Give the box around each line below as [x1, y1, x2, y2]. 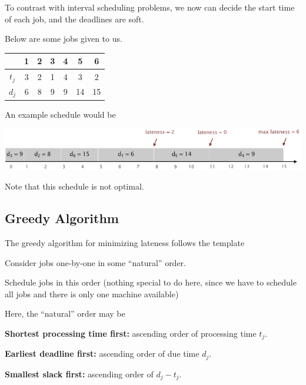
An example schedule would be [5, 108, 116, 120]
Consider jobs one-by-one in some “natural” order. [5, 256, 186, 268]
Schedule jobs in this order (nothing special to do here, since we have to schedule [5, 276, 297, 288]
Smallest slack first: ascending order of [5, 367, 154, 380]
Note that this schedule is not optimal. [5, 180, 144, 192]
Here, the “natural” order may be [5, 307, 125, 320]
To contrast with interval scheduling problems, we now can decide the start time [5, 1, 295, 13]
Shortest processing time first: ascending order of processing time [5, 327, 257, 340]
